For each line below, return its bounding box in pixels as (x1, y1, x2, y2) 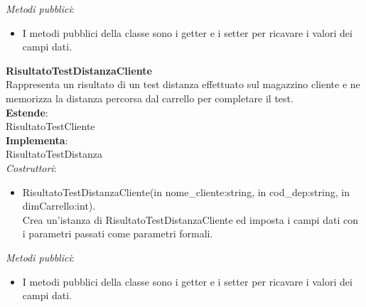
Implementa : (6, 132, 68, 147)
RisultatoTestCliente (6, 119, 95, 134)
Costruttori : (6, 160, 57, 175)
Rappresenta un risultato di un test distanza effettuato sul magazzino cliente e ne (6, 77, 360, 92)
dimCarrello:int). (22, 198, 96, 213)
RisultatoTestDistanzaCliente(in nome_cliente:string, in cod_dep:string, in (22, 184, 350, 199)
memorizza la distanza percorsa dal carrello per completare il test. (6, 90, 294, 105)
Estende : (6, 104, 48, 119)
